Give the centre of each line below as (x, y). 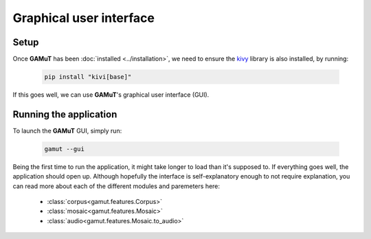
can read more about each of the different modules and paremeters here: (116, 186)
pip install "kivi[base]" (88, 77)
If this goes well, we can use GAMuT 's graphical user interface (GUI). (111, 95)
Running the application (65, 114)
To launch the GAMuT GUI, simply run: (67, 130)
